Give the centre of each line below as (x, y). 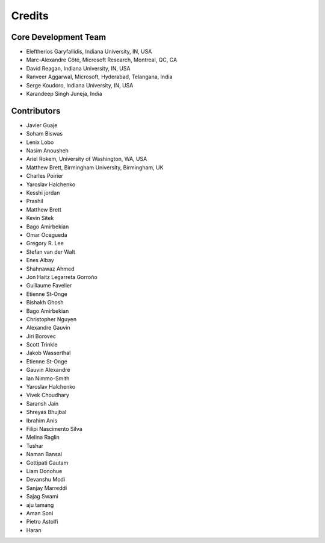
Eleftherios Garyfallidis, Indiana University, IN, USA (89, 52)
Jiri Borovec (41, 336)
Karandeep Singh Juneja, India (64, 94)
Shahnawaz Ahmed (50, 269)
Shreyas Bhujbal (46, 412)
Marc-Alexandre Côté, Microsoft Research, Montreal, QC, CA (102, 60)
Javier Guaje (42, 125)
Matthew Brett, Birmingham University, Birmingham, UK (95, 167)
